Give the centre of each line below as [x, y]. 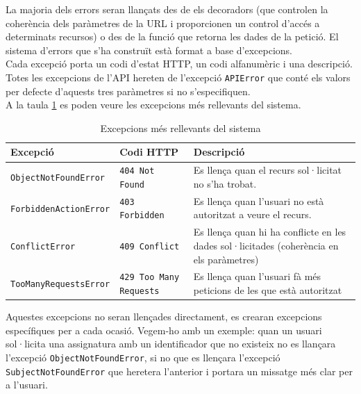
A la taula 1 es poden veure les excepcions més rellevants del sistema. [153, 105]
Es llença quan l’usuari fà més [257, 276]
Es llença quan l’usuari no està [259, 200]
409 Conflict [150, 246]
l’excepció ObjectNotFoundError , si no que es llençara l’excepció [143, 357]
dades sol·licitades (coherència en [266, 245]
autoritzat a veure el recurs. [252, 214]
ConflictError [43, 246]
